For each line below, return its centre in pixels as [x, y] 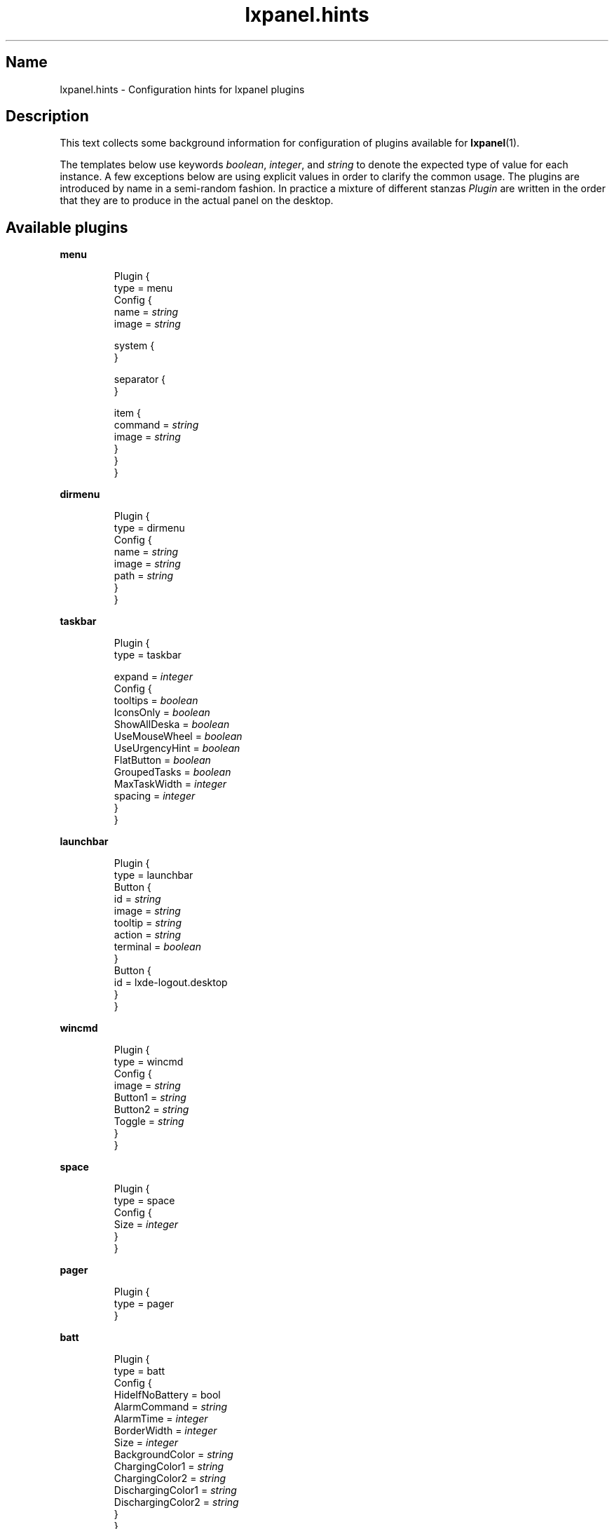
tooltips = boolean [156, 701]
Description [47, 116]
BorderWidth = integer [165, 1431]
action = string [148, 935]
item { [127, 413]
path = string [144, 576]
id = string [137, 899]
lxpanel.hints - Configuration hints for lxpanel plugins [182, 89]
